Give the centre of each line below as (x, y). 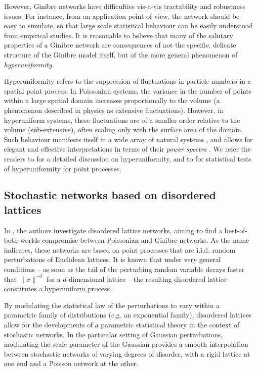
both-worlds (22, 240)
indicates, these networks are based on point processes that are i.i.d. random (120, 249)
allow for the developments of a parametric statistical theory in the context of (122, 325)
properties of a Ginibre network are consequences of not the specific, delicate (120, 45)
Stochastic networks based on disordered (110, 195)
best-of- (236, 230)
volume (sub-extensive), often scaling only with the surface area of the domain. (124, 130)
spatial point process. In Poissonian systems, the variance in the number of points (128, 90)
